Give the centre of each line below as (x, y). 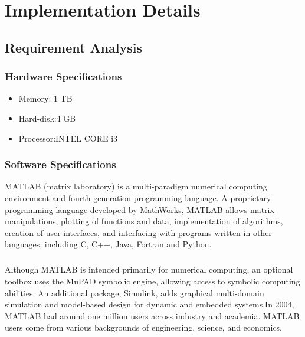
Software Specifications (60, 164)
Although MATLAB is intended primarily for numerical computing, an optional (149, 269)
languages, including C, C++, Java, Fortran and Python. (108, 244)
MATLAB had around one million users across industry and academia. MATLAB (152, 315)
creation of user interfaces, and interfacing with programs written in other (138, 232)
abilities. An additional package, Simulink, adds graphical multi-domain (135, 292)
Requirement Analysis (74, 47)
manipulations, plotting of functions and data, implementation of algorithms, (144, 221)
